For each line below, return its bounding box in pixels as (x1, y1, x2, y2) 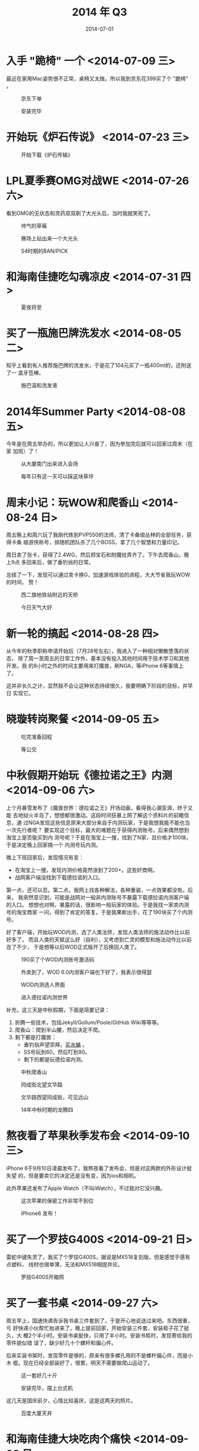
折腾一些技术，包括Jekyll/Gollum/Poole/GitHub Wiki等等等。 (14, 1019, 162, 1026)
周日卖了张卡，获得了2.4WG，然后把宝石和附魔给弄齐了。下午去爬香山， (6, 551, 184, 558)
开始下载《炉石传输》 (21, 151, 73, 158)
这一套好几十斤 (21, 1372, 57, 1379)
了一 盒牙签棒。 (6, 369, 44, 377)
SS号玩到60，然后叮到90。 (23, 1048, 91, 1056)
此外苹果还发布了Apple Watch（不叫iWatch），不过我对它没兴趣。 (6, 1185, 166, 1192)
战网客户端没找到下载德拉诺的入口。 (14, 874, 104, 881)
